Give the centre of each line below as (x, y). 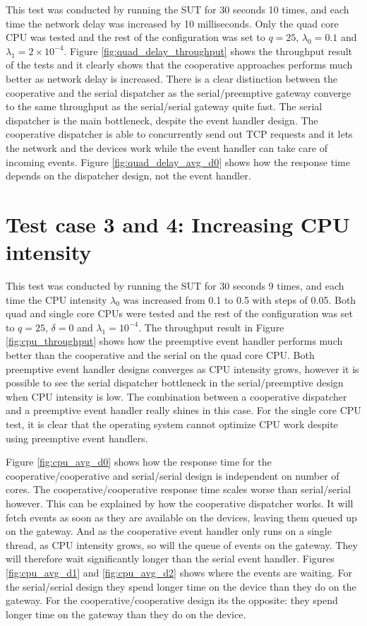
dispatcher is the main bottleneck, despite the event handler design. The (162, 120)
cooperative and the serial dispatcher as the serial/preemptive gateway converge (179, 92)
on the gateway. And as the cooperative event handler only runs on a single (169, 531)
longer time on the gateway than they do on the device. (126, 614)
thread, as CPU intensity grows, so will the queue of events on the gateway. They (182, 544)
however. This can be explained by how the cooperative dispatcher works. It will (180, 503)
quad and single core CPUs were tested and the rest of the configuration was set (179, 313)
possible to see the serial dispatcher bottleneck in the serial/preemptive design (175, 383)
